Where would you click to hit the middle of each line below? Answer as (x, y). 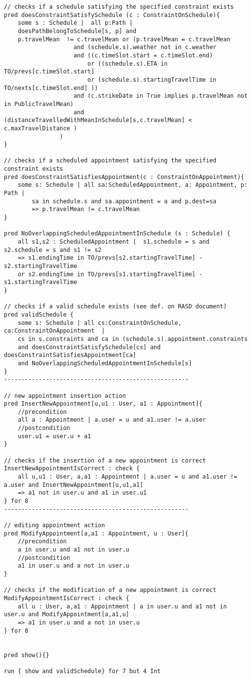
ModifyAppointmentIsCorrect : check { (67, 598)
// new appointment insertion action (65, 396)
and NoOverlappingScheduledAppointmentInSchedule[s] (105, 363)
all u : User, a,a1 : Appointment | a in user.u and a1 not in (122, 606)
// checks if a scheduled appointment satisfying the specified (110, 161)
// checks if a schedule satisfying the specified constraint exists (119, 7)
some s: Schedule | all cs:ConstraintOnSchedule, (100, 323)
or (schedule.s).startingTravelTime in (152, 80)
